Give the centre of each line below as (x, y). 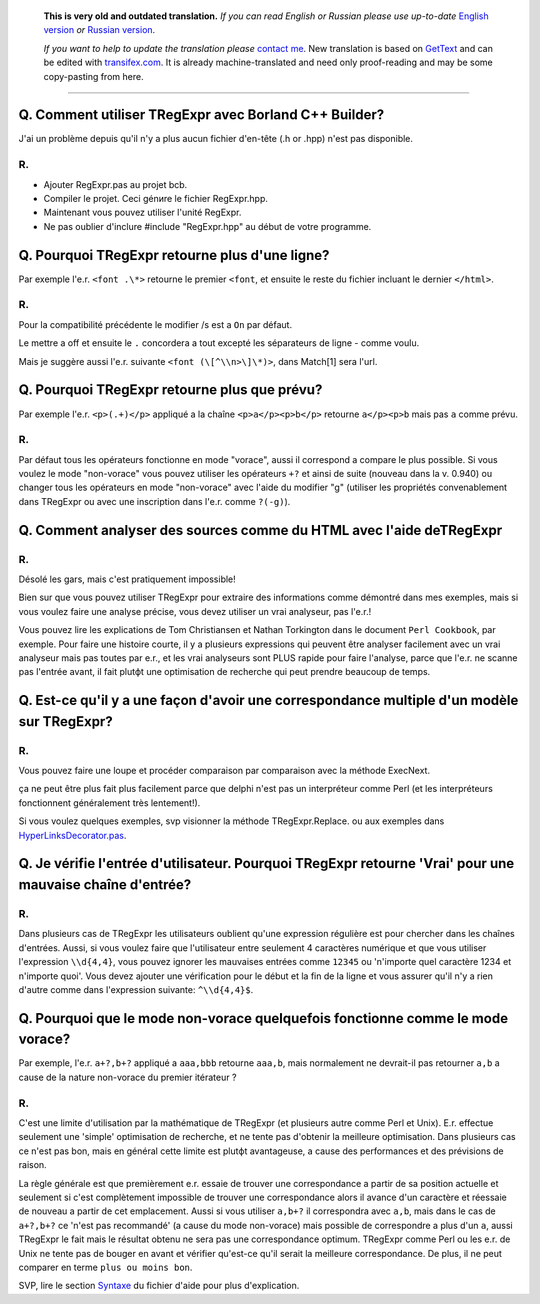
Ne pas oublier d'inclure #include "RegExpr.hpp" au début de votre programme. (207, 226)
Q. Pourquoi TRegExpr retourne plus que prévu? (170, 390)
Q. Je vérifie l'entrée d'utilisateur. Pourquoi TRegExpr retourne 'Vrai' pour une (266, 863)
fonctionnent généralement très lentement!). (109, 802)
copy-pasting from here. (93, 76)
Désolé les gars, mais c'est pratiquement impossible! (127, 579)
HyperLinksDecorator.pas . (72, 835)
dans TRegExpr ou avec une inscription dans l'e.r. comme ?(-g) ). (154, 501)
